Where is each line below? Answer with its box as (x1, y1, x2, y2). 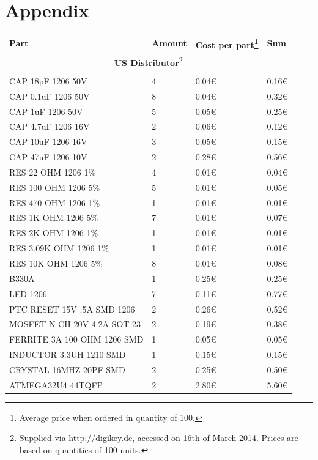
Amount (152, 37, 187, 50)
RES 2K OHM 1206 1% (9, 226, 98, 239)
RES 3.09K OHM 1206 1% (9, 242, 109, 254)
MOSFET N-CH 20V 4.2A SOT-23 (9, 317, 141, 330)
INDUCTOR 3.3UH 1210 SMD (9, 348, 126, 361)
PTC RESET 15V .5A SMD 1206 (9, 302, 135, 315)
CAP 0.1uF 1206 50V (9, 89, 90, 102)
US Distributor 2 (114, 54, 183, 69)
